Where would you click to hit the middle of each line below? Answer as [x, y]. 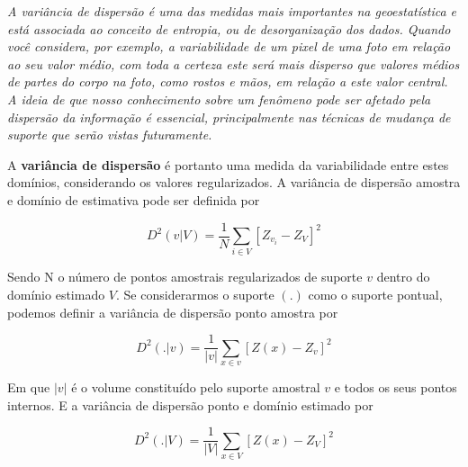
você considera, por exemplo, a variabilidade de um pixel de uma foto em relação [229, 46]
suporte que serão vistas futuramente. [110, 135]
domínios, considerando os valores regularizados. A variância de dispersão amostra [234, 182]
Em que [29, 386]
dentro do [403, 277]
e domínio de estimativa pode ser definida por [134, 199]
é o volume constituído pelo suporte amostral [196, 386]
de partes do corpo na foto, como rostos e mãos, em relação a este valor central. [228, 81]
